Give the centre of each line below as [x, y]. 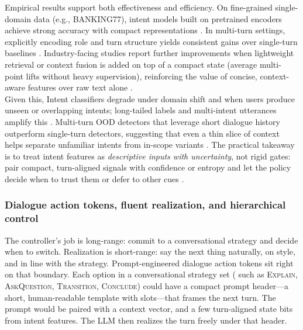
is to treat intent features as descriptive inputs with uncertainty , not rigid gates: [148, 156]
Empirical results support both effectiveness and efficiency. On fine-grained [139, 7]
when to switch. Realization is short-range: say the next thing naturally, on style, [150, 251]
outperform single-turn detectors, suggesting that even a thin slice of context [142, 133]
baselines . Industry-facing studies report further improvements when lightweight [149, 53]
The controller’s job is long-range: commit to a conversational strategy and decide [151, 240]
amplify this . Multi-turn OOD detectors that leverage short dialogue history [142, 121]
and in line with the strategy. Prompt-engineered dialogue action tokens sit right [149, 263]
